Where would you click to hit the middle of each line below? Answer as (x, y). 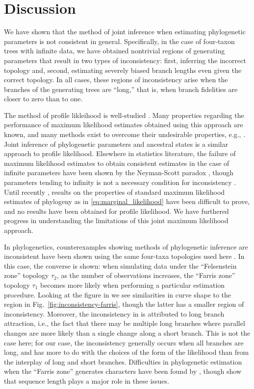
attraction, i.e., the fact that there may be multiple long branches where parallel (125, 323)
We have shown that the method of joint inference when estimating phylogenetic (125, 32)
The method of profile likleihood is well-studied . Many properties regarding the (124, 115)
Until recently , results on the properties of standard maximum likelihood (114, 192)
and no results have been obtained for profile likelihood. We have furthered (116, 211)
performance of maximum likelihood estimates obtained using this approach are (124, 125)
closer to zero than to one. (43, 99)
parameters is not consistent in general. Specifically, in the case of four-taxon (119, 41)
